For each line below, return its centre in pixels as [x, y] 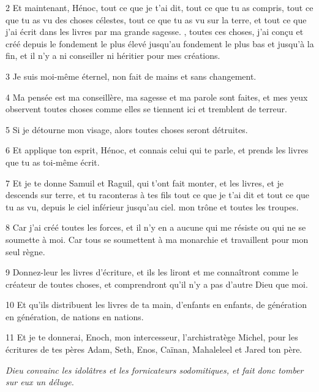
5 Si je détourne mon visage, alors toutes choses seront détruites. [127, 129]
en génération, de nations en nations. [75, 316]
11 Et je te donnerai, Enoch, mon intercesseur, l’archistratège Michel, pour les [152, 337]
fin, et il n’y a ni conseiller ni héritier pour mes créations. [113, 56]
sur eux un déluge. [40, 382]
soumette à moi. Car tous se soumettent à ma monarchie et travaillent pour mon [157, 239]
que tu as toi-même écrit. [53, 162]
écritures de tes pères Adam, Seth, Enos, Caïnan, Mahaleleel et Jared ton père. [154, 349]
